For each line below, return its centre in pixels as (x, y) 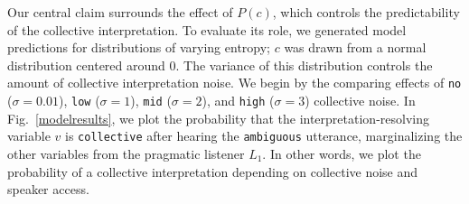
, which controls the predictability (366, 12)
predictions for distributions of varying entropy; (139, 47)
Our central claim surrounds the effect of (120, 12)
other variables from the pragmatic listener (126, 153)
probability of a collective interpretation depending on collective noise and (213, 171)
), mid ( (151, 101)
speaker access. (48, 189)
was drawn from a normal (355, 47)
